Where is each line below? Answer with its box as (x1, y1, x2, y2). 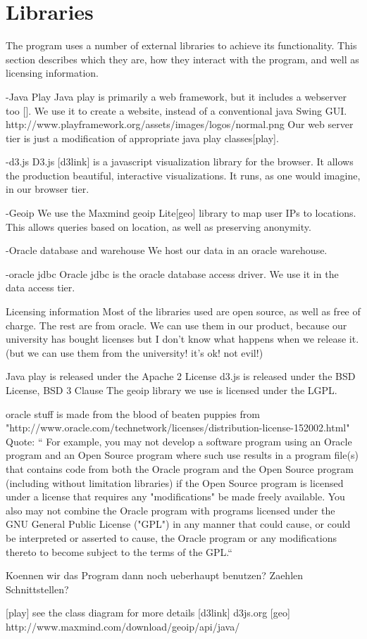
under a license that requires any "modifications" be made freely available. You (6, 489, 345, 504)
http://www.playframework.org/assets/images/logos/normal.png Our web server (6, 117, 354, 132)
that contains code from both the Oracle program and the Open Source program (6, 461, 354, 476)
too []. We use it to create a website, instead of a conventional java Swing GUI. (6, 103, 347, 118)
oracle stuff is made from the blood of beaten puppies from (6, 406, 260, 421)
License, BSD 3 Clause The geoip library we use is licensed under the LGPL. (6, 383, 337, 397)
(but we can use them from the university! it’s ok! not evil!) (6, 345, 263, 360)
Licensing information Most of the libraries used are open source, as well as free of (6, 304, 361, 319)
